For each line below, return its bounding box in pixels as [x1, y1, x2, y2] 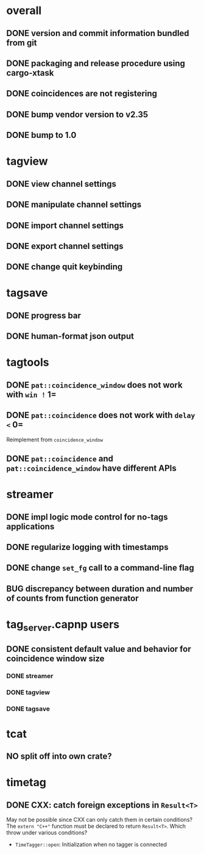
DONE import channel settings [6, 220, 124, 231]
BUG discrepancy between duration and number [6, 584, 194, 594]
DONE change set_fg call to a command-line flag [6, 563, 194, 573]
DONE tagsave [6, 704, 51, 713]
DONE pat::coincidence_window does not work [6, 380, 183, 390]
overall [6, 4, 42, 18]
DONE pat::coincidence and [6, 454, 114, 464]
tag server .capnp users [6, 617, 120, 634]
